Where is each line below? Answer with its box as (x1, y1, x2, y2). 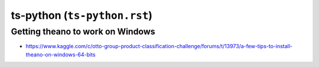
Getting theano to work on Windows (11, 26, 156, 37)
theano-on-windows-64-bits (25, 51, 96, 58)
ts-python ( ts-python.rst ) (11, 9, 153, 22)
